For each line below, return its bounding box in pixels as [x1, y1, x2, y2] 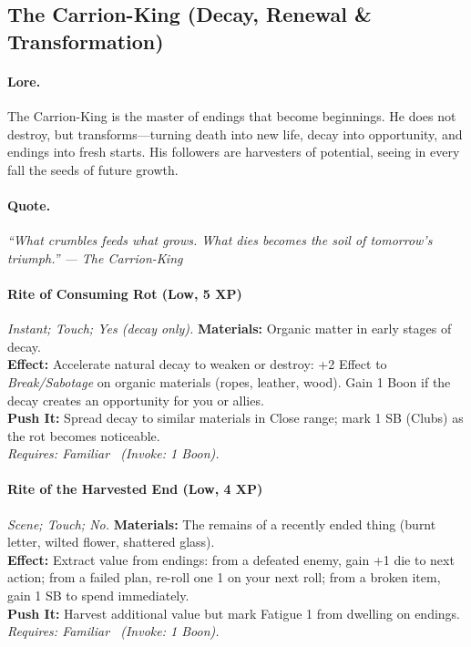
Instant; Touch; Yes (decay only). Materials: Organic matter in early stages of [7, 319, 452, 338]
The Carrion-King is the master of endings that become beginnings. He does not [7, 106, 456, 125]
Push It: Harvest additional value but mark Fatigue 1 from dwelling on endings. [7, 603, 461, 622]
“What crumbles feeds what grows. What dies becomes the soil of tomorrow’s [7, 231, 433, 250]
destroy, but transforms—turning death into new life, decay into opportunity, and [7, 124, 463, 143]
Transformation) [7, 26, 164, 55]
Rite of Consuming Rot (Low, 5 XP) [7, 283, 242, 303]
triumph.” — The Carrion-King [7, 248, 183, 267]
